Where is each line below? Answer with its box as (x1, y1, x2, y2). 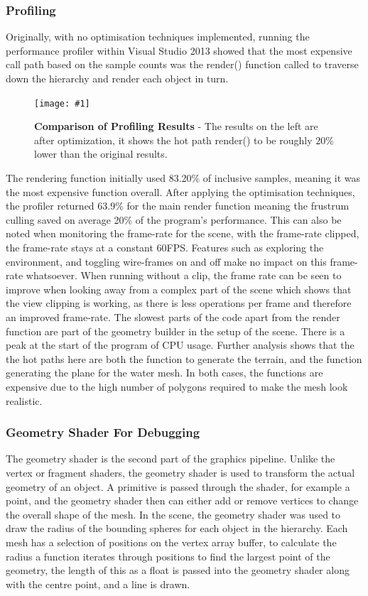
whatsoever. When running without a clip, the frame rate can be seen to (26, 268, 342, 283)
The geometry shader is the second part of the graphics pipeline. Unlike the (6, 451, 335, 466)
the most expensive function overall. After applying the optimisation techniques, (6, 184, 355, 199)
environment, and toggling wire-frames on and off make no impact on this (6, 254, 327, 269)
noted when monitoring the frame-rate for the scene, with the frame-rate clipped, (6, 226, 359, 241)
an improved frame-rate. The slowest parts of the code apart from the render (6, 309, 340, 324)
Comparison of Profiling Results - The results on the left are (34, 119, 318, 134)
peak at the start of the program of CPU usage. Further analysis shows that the (6, 337, 355, 352)
